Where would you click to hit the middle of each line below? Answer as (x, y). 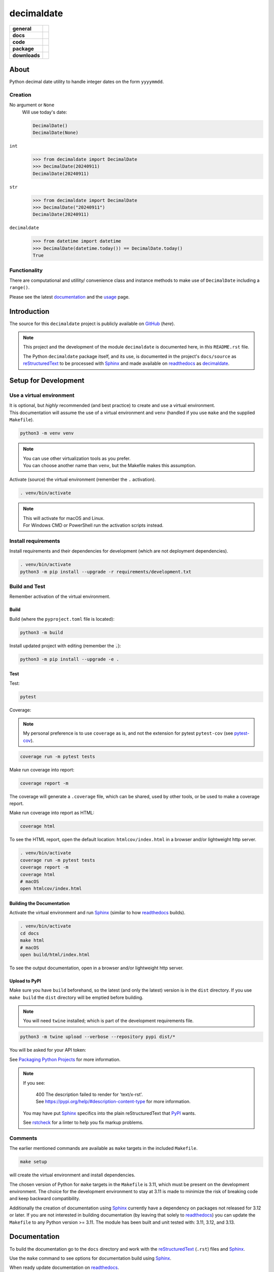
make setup (33, 1162)
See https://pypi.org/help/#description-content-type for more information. (113, 1102)
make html (32, 941)
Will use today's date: (45, 112)
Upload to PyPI (25, 981)
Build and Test (27, 586)
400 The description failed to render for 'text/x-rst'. (89, 1094)
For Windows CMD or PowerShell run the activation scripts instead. (93, 525)
